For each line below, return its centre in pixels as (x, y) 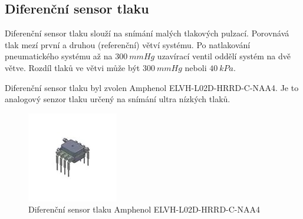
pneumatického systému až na (59, 56)
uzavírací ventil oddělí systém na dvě (224, 56)
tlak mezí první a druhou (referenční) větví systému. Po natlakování (128, 44)
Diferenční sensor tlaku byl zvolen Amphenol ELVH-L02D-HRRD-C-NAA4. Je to (152, 87)
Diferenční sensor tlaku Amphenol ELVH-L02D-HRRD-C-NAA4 (144, 209)
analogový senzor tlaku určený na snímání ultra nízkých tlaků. (118, 99)
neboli (196, 67)
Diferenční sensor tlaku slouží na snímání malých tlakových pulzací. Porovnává (147, 33)
